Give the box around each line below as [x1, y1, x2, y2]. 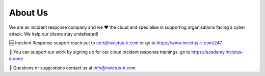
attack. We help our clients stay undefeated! [9, 31, 98, 37]
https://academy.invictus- [191, 49, 244, 55]
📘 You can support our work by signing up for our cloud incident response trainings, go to [9, 49, 191, 55]
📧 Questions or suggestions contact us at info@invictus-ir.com [9, 65, 136, 71]
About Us [9, 7, 49, 18]
